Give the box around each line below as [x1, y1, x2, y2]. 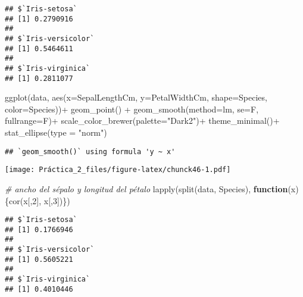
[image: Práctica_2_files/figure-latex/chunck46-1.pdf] [5, 165, 231, 174]
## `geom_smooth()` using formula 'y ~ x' [5, 147, 176, 156]
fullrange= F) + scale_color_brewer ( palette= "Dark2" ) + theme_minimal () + [5, 114, 280, 127]
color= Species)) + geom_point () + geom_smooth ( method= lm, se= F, [5, 102, 259, 115]
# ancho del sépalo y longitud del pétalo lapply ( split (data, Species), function [5, 182, 288, 195]
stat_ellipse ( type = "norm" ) [5, 126, 107, 139]
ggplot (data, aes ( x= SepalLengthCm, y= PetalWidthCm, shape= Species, [5, 91, 267, 104]
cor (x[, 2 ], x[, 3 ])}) [9, 194, 70, 207]
